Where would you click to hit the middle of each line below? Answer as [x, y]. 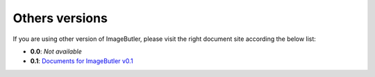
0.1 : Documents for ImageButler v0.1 [82, 61]
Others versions [60, 18]
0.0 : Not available [56, 51]
